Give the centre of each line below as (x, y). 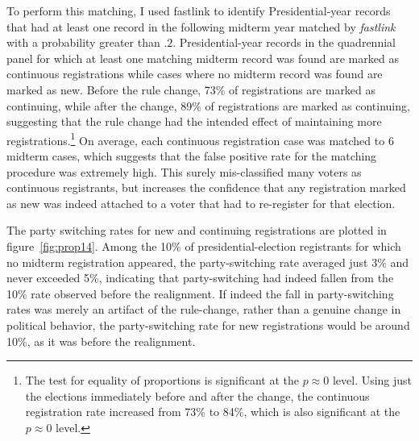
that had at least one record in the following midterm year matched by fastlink (201, 26)
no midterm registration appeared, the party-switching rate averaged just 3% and (208, 262)
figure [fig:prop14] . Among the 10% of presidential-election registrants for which (204, 245)
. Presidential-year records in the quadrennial (284, 42)
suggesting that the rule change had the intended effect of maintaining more (194, 121)
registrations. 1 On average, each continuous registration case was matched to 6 (200, 139)
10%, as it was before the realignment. (101, 341)
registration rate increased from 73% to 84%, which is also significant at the (213, 412)
